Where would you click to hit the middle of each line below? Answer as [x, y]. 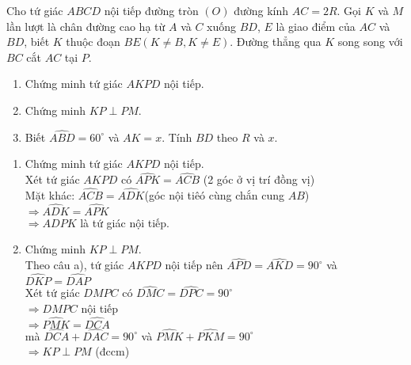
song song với [370, 42]
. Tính [177, 137]
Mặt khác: [50, 195]
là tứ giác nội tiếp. [125, 222]
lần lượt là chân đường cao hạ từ [86, 26]
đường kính [261, 10]
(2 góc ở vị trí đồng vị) [259, 179]
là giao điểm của [316, 26]
